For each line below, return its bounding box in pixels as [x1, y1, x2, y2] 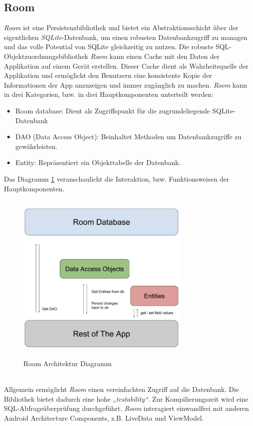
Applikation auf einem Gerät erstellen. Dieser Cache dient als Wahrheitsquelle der [4, 60, 249, 71]
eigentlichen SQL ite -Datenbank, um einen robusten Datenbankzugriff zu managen [4, 32, 248, 42]
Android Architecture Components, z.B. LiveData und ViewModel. [4, 412, 204, 423]
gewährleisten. [15, 141, 57, 151]
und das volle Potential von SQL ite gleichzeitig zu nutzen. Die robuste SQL [4, 41, 229, 52]
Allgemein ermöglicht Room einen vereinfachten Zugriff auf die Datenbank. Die [4, 384, 239, 394]
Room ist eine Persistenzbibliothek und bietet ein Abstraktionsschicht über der [4, 22, 238, 33]
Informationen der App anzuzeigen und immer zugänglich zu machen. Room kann [4, 79, 247, 90]
